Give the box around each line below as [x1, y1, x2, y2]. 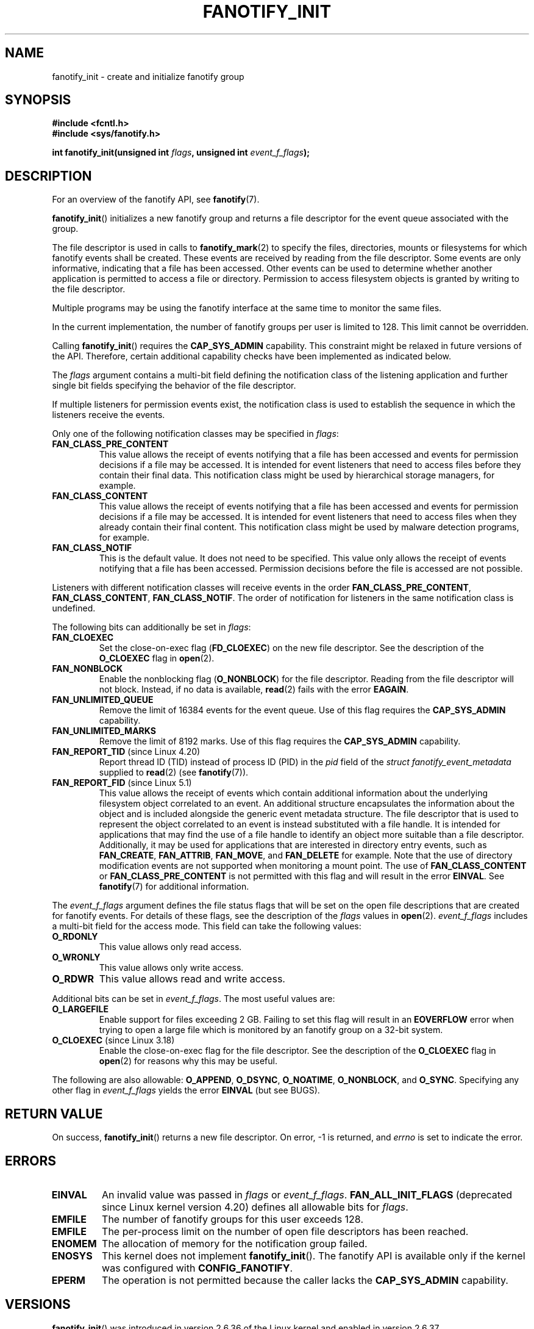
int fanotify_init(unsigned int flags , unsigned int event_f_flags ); [52, 147, 310, 158]
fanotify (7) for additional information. [99, 881, 249, 892]
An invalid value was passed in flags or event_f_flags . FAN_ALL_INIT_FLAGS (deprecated [102, 1188, 513, 1201]
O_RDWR [52, 973, 94, 985]
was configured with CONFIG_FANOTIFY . [102, 1261, 293, 1274]
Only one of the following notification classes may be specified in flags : [52, 428, 339, 439]
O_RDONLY [52, 931, 98, 942]
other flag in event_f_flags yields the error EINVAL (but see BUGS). [52, 1085, 320, 1096]
